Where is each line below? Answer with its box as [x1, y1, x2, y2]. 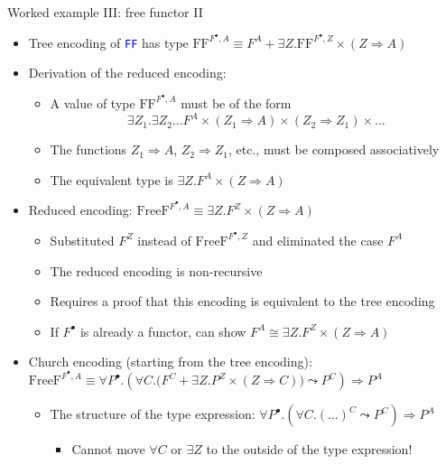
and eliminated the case [252, 230, 384, 249]
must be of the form [181, 93, 292, 112]
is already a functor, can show [79, 321, 246, 340]
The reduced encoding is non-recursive [50, 261, 263, 280]
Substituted [50, 230, 115, 249]
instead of [137, 230, 191, 249]
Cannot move [71, 440, 145, 458]
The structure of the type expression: [50, 404, 256, 422]
